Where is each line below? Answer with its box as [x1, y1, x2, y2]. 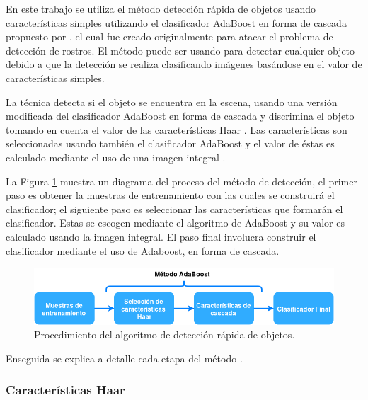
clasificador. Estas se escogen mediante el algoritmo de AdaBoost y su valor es [6, 215, 345, 230]
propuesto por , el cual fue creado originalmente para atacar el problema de [6, 29, 333, 44]
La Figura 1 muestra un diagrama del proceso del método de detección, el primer [6, 173, 357, 188]
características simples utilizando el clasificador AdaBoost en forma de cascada [6, 15, 347, 30]
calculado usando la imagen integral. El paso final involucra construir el [6, 229, 316, 244]
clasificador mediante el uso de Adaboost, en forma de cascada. [6, 243, 280, 258]
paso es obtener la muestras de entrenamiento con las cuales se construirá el [6, 188, 335, 202]
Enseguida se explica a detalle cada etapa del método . [6, 350, 243, 365]
